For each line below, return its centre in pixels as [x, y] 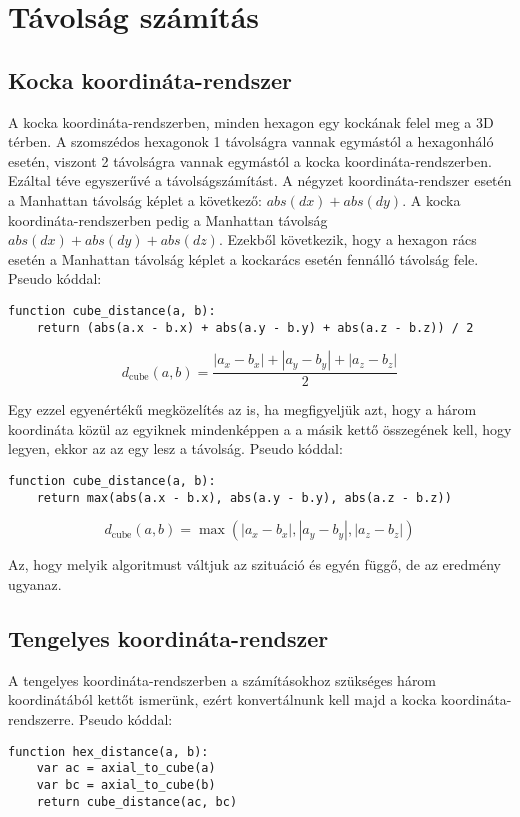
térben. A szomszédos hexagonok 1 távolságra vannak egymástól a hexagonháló [251, 141]
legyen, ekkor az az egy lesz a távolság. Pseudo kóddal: [175, 448]
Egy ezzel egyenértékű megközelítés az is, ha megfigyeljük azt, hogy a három [242, 409]
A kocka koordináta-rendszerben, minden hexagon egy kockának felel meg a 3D [251, 121]
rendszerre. [41, 718]
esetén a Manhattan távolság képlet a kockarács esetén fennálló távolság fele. [243, 258]
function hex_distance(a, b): [108, 751]
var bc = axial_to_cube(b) [126, 784]
